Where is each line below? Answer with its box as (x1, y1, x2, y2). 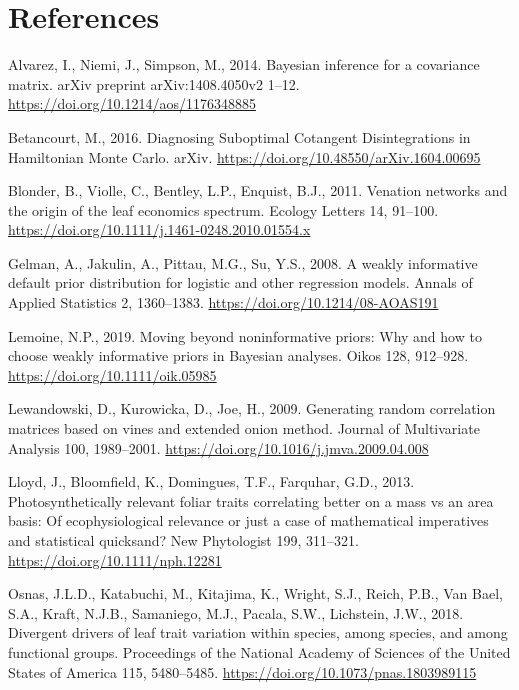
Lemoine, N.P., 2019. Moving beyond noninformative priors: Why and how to (8, 325, 482, 346)
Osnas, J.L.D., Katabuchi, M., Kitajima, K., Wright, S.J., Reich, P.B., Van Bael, (8, 583, 503, 604)
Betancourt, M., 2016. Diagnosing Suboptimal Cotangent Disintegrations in (8, 126, 471, 147)
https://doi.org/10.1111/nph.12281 (8, 549, 222, 570)
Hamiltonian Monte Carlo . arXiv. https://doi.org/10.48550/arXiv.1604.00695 (8, 146, 481, 167)
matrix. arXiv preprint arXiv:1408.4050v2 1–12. (8, 73, 300, 94)
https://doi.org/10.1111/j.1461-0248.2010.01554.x (8, 219, 311, 240)
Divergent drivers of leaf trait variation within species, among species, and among (8, 622, 508, 643)
